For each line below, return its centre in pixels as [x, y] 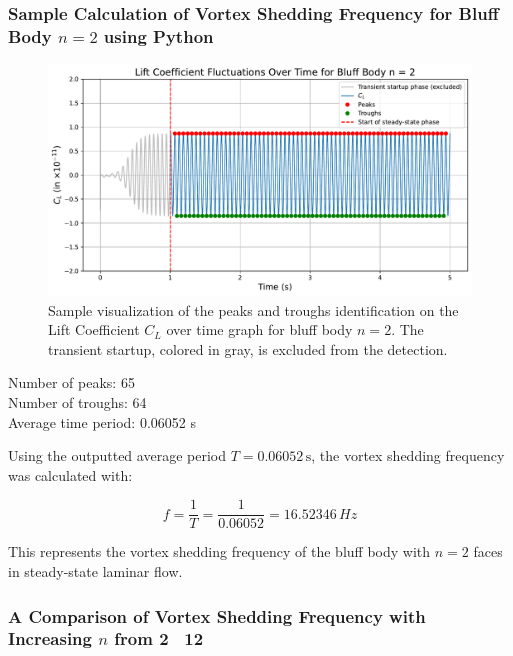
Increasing [50, 638]
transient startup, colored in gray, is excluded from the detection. [248, 348]
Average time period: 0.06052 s [102, 421]
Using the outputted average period [117, 455]
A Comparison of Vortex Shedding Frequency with [217, 615]
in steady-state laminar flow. [95, 571]
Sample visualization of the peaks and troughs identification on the [253, 309]
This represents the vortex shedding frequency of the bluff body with [219, 551]
